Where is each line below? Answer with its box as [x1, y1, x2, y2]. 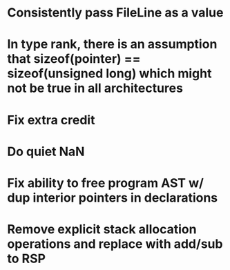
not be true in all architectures [7, 81, 183, 96]
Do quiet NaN [7, 144, 85, 160]
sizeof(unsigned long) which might [7, 66, 212, 81]
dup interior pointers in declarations [7, 190, 218, 205]
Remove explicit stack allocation [7, 222, 197, 238]
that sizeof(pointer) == [7, 51, 141, 67]
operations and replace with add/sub [7, 236, 223, 252]
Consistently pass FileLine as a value [7, 5, 224, 21]
